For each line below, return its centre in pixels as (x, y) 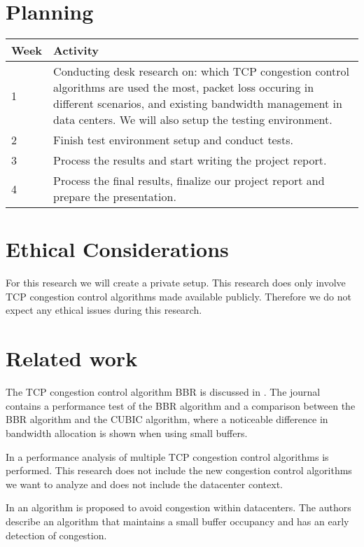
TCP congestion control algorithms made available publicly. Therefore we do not (179, 296)
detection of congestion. (56, 535)
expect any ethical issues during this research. (104, 310)
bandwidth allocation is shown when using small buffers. (127, 432)
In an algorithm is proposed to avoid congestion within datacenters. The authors (178, 507)
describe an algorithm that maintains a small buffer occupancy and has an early (177, 521)
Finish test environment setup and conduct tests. (174, 140)
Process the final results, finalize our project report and (189, 181)
